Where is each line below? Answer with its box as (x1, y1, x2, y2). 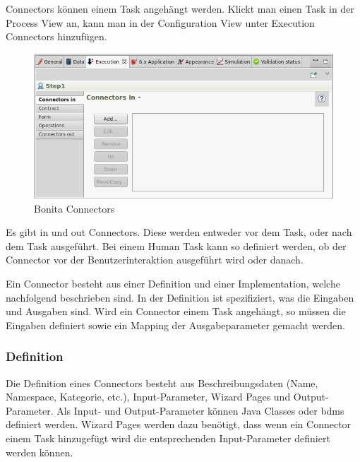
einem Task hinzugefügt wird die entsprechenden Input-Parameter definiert (6, 431, 330, 446)
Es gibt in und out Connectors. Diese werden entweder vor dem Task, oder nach (6, 225, 352, 239)
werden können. (6, 444, 73, 459)
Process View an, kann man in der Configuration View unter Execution (6, 15, 315, 30)
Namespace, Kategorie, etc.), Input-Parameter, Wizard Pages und (6, 389, 291, 404)
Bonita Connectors (34, 201, 115, 215)
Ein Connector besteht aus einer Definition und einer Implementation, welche (6, 276, 340, 291)
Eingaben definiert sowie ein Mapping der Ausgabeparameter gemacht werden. (6, 317, 345, 332)
